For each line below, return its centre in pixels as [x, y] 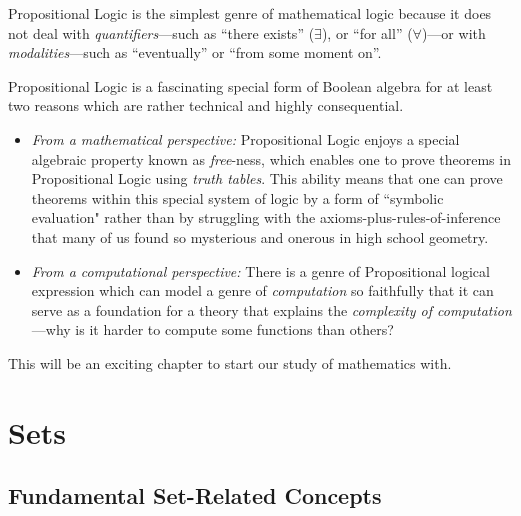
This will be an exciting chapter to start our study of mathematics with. [230, 362]
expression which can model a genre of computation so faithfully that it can [262, 290]
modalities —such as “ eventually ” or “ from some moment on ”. [195, 52]
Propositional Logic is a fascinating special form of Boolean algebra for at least [250, 85]
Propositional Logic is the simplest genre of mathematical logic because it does [250, 13]
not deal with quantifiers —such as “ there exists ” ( [161, 32]
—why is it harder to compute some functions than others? [212, 329]
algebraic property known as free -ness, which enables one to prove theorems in [271, 158]
